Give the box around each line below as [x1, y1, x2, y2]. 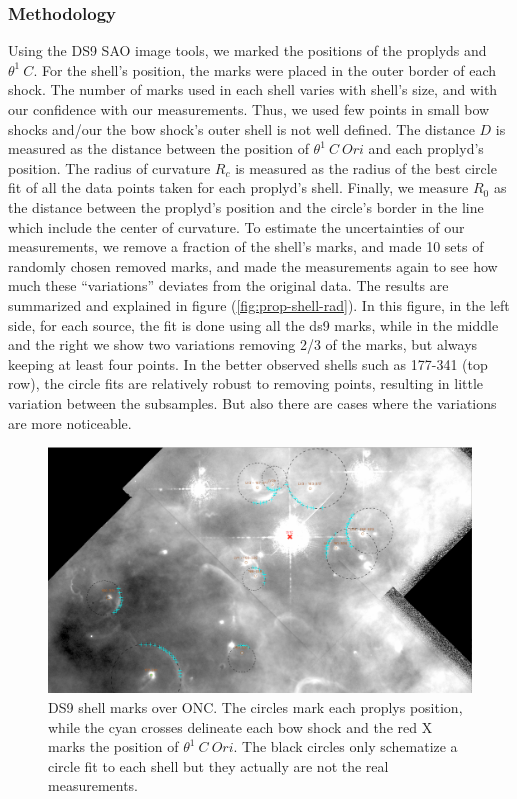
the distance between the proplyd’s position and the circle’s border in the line [8, 196, 484, 217]
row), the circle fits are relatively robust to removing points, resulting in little [8, 373, 484, 394]
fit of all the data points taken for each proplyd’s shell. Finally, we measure [8, 177, 469, 198]
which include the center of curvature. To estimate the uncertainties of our [8, 216, 465, 237]
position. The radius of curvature [8, 157, 211, 178]
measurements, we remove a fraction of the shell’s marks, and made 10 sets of [8, 236, 484, 257]
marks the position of [48, 736, 179, 757]
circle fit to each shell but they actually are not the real [48, 755, 389, 776]
